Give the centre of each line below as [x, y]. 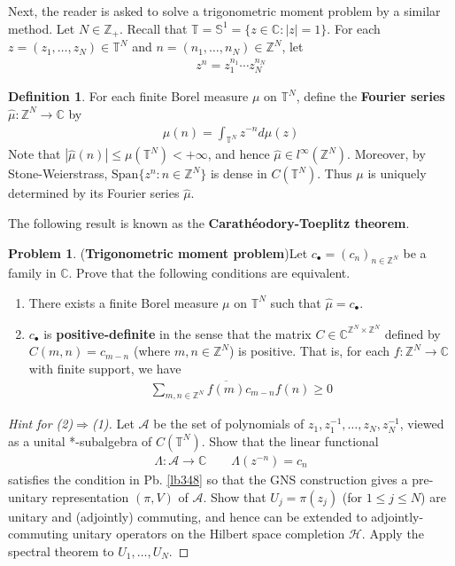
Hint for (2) [41, 424]
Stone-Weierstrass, [58, 173]
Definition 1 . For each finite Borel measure [128, 96]
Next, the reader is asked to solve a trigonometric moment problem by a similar [224, 11]
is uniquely [397, 173]
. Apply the [393, 534]
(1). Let [113, 424]
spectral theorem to [61, 550]
